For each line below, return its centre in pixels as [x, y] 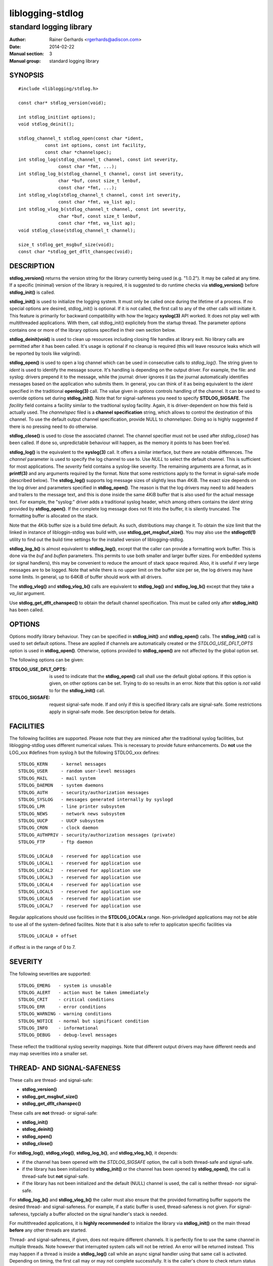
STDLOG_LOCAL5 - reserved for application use [80, 892]
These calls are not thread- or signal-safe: [54, 1113]
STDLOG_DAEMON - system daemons [61, 785]
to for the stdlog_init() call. [77, 690]
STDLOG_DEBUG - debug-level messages [68, 1035]
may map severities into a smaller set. [49, 1054]
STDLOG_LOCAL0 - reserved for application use [80, 856]
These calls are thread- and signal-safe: [51, 1080]
